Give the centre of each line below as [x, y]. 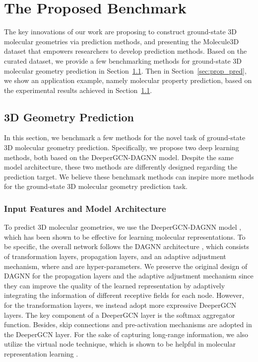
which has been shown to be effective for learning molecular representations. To [125, 236]
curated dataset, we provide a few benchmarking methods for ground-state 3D [123, 60]
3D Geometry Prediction [69, 117]
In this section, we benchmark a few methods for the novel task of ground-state [125, 137]
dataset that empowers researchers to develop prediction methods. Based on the [126, 51]
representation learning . [41, 353]
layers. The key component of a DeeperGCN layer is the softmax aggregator [120, 315]
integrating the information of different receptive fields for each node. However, [124, 295]
